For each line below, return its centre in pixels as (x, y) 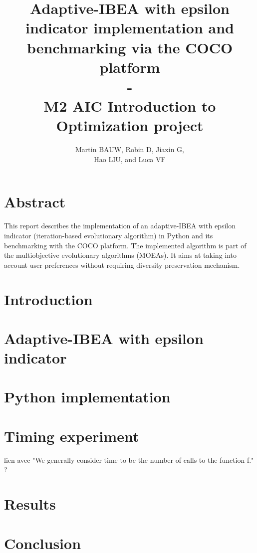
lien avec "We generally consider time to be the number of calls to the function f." (129, 460)
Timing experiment (72, 436)
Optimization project (130, 125)
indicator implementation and (130, 28)
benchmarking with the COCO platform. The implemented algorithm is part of (125, 245)
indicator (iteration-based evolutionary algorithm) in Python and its (109, 235)
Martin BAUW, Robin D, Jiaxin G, (130, 149)
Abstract (35, 202)
